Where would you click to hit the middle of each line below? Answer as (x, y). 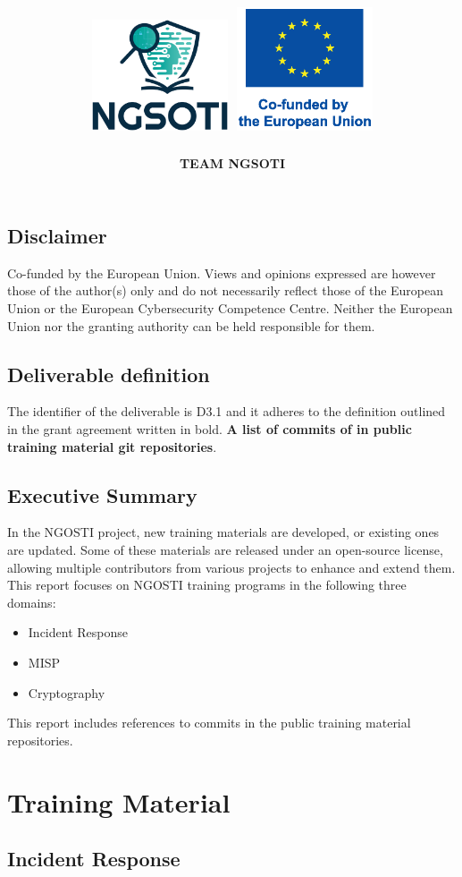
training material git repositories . (112, 446)
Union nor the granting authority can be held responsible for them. (191, 325)
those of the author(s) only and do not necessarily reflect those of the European (226, 290)
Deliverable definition (109, 374)
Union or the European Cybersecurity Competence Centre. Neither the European (230, 308)
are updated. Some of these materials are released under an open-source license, (225, 549)
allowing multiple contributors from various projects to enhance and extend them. (231, 567)
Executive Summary (102, 494)
